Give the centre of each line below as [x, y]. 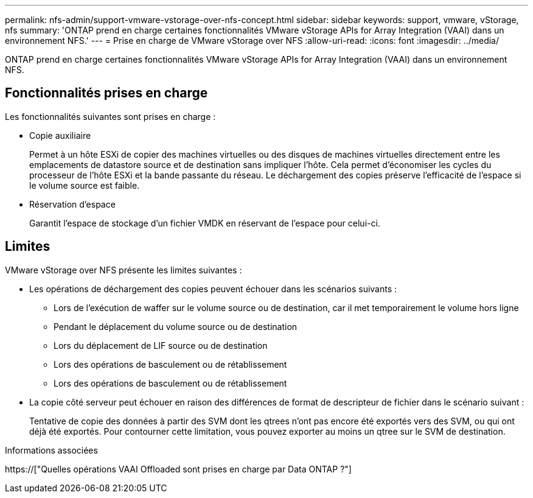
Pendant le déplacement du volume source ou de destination [176, 326]
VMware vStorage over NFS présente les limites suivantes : [124, 270]
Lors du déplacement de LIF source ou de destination [161, 345]
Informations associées [51, 450]
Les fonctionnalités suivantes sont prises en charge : [110, 116]
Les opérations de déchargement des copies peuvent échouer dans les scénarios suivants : [213, 289]
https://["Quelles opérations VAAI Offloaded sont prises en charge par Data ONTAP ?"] [178, 469]
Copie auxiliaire [60, 135]
